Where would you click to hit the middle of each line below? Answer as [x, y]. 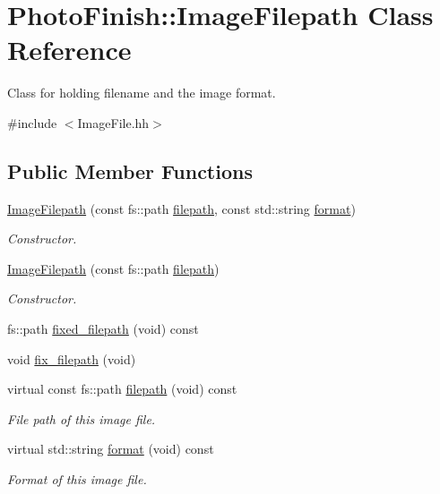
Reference [69, 50]
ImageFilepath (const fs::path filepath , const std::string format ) [181, 208]
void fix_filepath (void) [72, 358]
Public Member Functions [130, 170]
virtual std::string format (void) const [111, 449]
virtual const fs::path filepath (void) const [122, 389]
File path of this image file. [82, 418]
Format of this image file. [77, 479]
